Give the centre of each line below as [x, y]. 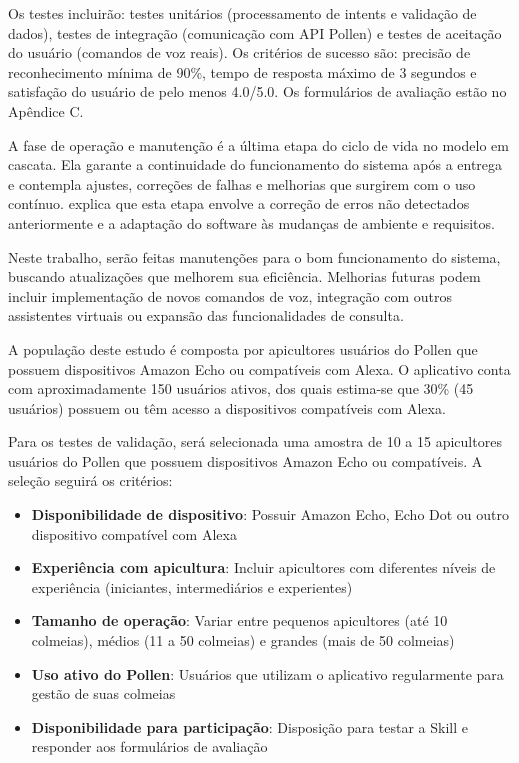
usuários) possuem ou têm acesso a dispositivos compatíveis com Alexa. [227, 407]
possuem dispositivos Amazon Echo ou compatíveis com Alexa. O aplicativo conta [259, 368]
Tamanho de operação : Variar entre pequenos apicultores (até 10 [239, 620]
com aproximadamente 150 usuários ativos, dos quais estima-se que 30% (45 [241, 388]
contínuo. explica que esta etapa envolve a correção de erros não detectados [239, 203]
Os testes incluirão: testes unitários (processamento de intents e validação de [242, 13]
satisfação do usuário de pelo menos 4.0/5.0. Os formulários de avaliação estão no [257, 91]
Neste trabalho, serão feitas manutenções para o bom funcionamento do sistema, [254, 256]
